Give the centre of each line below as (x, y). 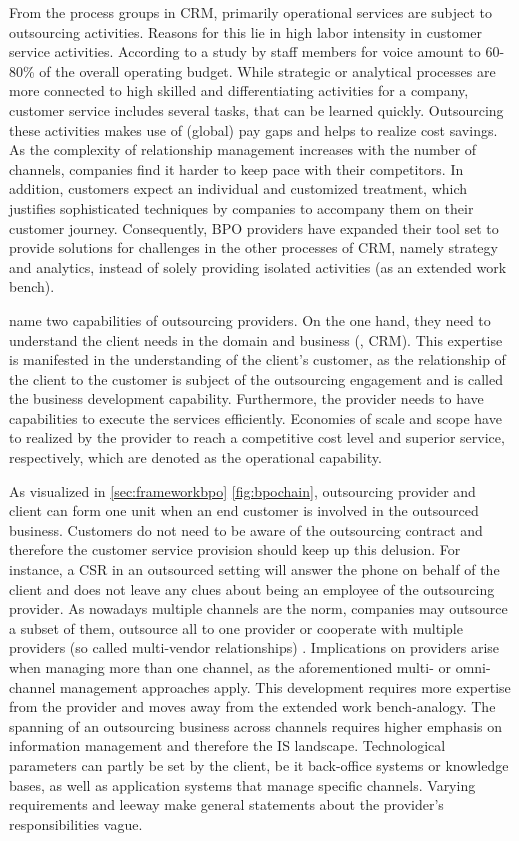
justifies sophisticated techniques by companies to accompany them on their (241, 207)
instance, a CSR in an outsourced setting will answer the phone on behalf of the (254, 569)
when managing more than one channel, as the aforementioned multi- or (230, 667)
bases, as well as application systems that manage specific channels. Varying (242, 784)
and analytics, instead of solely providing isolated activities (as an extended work (258, 266)
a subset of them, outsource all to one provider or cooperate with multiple (236, 627)
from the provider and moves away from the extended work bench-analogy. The (252, 706)
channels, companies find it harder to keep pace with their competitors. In (236, 168)
